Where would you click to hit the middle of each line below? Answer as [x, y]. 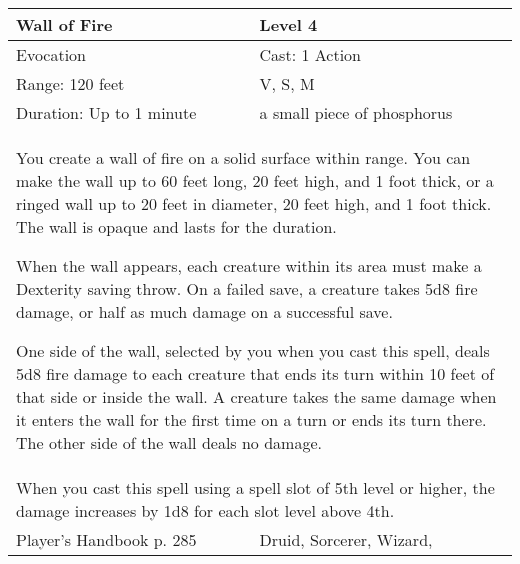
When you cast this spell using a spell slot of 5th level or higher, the [255, 487]
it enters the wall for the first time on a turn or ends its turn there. [251, 419]
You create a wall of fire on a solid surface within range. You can [243, 157]
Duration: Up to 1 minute [106, 112]
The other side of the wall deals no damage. [169, 442]
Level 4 [288, 24]
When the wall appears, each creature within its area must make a [249, 265]
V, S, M [287, 83]
